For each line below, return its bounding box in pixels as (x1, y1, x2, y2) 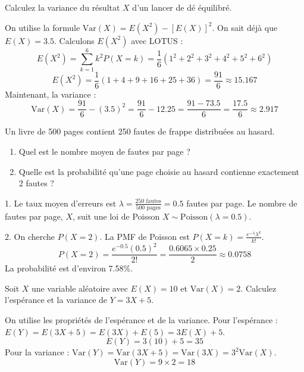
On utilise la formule (5, 21, 80, 33)
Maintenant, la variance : (5, 87, 96, 100)
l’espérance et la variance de (5, 293, 108, 306)
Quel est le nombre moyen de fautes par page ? (18, 145, 190, 158)
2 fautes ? (18, 177, 54, 189)
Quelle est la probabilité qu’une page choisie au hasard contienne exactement (18, 165, 300, 177)
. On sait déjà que (212, 21, 278, 33)
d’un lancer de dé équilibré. (132, 1, 232, 13)
